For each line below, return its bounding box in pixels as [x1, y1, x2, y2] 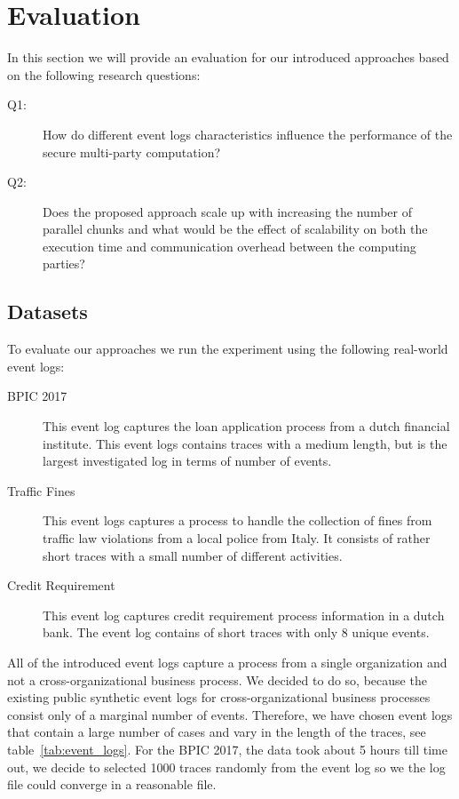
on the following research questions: [7, 65, 201, 84]
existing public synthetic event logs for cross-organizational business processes [7, 688, 431, 707]
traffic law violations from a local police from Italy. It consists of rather [43, 529, 431, 547]
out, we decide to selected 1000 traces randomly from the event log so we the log [7, 757, 446, 776]
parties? [43, 254, 85, 273]
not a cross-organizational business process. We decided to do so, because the [7, 670, 427, 689]
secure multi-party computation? [43, 142, 221, 161]
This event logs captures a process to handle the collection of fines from [43, 511, 432, 530]
